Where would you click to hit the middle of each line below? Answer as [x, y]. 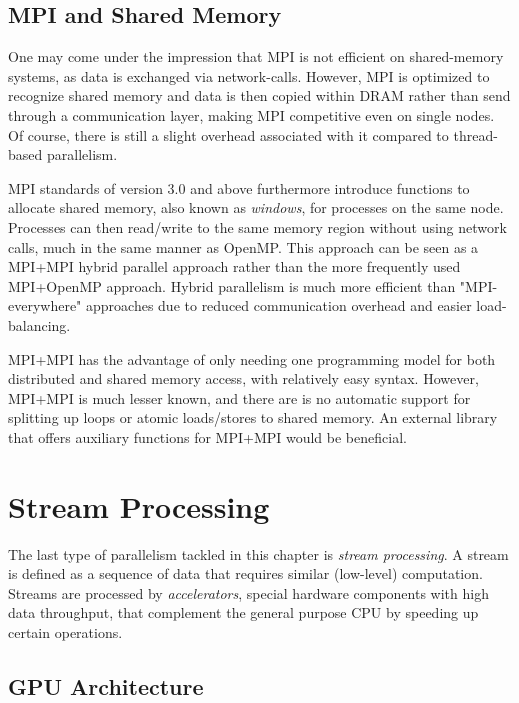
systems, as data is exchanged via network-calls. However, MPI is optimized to [249, 75]
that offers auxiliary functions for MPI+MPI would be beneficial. [207, 436]
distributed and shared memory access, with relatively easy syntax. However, [243, 378]
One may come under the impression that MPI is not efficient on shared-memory [256, 56]
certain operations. [65, 631]
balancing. [39, 324]
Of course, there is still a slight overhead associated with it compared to [228, 134]
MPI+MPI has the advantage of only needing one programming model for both [252, 358]
